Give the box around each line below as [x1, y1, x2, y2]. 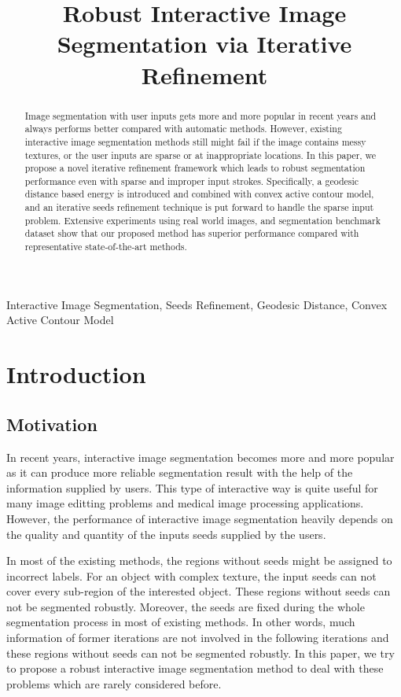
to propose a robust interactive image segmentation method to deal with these [6, 660, 384, 677]
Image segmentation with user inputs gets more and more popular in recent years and [24, 109, 377, 122]
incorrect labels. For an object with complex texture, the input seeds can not [6, 567, 377, 584]
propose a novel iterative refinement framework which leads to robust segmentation [24, 161, 366, 175]
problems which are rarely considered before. [6, 675, 222, 691]
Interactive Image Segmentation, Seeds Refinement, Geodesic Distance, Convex [6, 296, 388, 312]
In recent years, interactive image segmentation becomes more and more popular [6, 448, 395, 465]
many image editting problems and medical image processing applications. [6, 495, 364, 511]
